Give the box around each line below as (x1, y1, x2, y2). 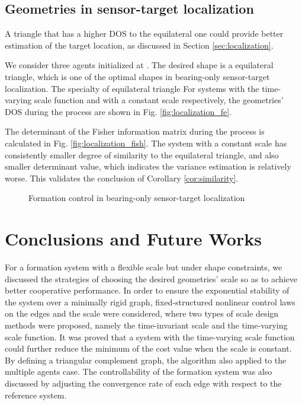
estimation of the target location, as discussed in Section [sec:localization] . (5, 39, 274, 51)
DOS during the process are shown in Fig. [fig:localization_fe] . (5, 105, 232, 117)
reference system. (5, 388, 67, 401)
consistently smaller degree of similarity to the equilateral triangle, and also (5, 148, 279, 161)
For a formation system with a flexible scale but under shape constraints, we (5, 261, 282, 273)
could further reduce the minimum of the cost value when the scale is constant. (5, 342, 292, 355)
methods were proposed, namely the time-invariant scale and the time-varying (5, 319, 288, 331)
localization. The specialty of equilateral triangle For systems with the (5, 82, 259, 94)
